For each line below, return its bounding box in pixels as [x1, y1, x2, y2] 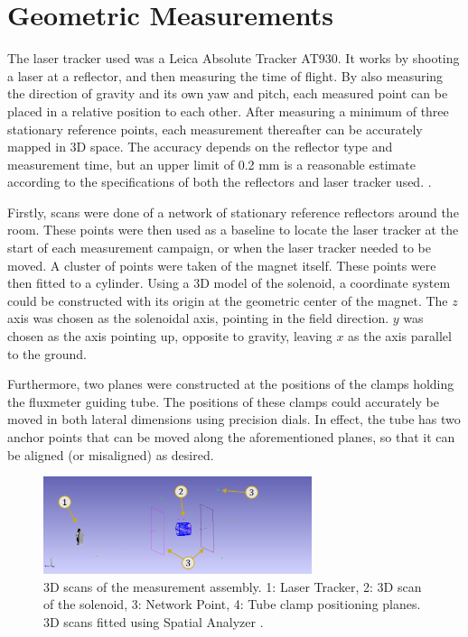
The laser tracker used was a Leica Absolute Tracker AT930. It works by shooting [7, 49, 460, 68]
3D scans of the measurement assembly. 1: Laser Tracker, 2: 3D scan [43, 577, 422, 595]
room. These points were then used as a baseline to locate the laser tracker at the [7, 220, 459, 239]
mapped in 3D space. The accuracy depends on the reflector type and [7, 137, 393, 156]
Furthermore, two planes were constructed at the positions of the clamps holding [7, 374, 454, 393]
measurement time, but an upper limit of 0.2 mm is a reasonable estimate [7, 154, 416, 173]
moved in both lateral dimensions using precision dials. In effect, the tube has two [7, 410, 461, 429]
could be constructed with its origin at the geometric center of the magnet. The [7, 291, 448, 309]
